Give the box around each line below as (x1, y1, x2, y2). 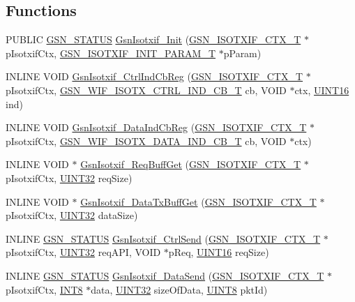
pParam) (223, 45, 262, 60)
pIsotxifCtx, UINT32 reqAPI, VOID (6, 245, 161, 259)
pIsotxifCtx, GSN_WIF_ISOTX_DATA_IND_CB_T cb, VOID (6, 133, 287, 148)
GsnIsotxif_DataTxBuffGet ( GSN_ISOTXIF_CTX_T (80, 194, 317, 209)
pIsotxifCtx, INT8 (6, 282, 83, 296)
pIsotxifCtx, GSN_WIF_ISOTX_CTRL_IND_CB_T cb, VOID (6, 82, 287, 97)
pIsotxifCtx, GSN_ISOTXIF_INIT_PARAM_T (6, 45, 216, 60)
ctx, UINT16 (294, 82, 349, 97)
